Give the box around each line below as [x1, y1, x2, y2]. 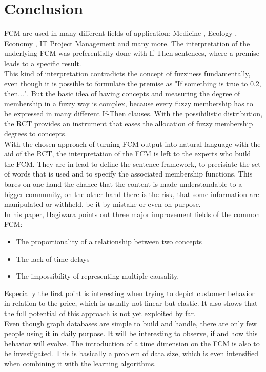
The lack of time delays [16, 253, 90, 264]
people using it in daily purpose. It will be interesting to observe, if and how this [4, 328, 258, 339]
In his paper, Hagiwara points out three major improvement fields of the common [4, 208, 260, 219]
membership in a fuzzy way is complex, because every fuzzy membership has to [4, 98, 253, 109]
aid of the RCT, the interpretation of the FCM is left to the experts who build [4, 148, 251, 159]
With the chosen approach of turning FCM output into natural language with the [4, 138, 261, 149]
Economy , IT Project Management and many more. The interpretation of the [4, 37, 250, 48]
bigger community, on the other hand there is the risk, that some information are [4, 188, 259, 199]
